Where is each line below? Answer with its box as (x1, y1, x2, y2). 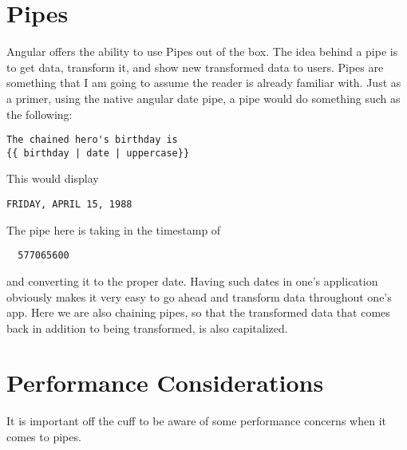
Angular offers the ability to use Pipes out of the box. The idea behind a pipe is (6, 43, 398, 60)
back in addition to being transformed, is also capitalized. (6, 319, 288, 336)
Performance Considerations (6, 366, 324, 399)
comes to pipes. (6, 428, 81, 444)
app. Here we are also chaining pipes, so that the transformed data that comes (6, 304, 390, 321)
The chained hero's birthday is (6, 134, 178, 146)
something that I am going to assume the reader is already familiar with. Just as (6, 74, 401, 91)
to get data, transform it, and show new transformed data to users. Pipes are (6, 58, 384, 75)
